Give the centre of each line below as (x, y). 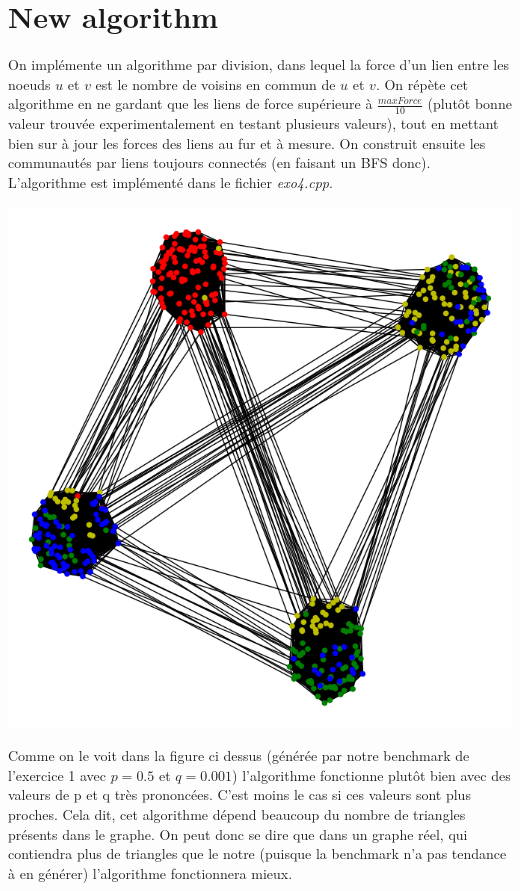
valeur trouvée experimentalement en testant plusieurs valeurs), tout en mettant (253, 123)
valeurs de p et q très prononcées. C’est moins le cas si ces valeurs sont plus (239, 794)
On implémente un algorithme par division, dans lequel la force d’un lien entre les (258, 64)
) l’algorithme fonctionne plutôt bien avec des (371, 774)
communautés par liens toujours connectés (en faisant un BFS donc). (219, 162)
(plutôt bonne (469, 103)
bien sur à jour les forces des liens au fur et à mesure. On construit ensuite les (247, 142)
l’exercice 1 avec (57, 774)
